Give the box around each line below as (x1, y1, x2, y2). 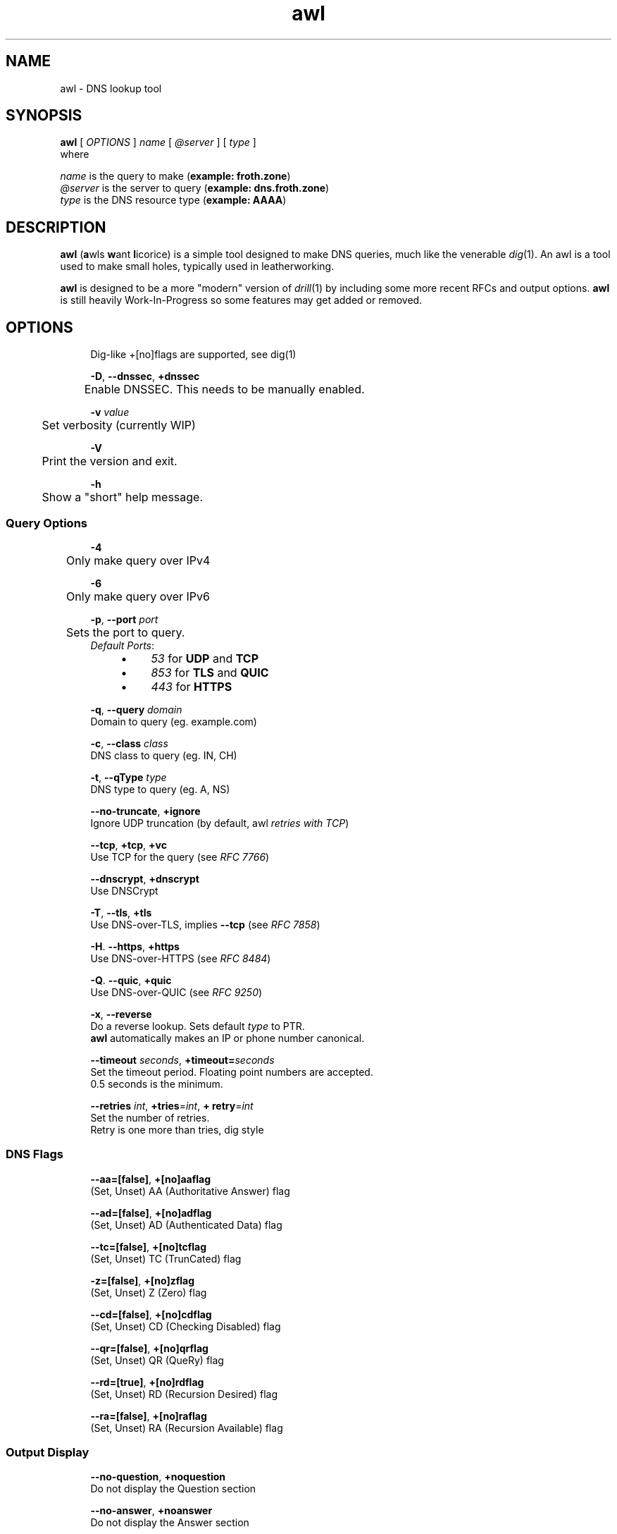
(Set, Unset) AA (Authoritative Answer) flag (90, 1184, 290, 1197)
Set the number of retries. (90, 1111, 210, 1124)
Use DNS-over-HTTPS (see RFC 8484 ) (90, 952, 271, 964)
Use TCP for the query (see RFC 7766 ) (90, 850, 270, 863)
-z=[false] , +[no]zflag (90, 1274, 195, 1287)
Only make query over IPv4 (66, 553, 211, 567)
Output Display (6, 1445, 89, 1459)
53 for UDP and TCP (151, 651, 259, 665)
